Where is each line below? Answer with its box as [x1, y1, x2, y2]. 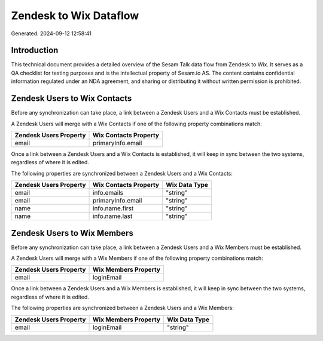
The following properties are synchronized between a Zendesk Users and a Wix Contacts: [11, 170, 233, 177]
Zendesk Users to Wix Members [11, 228, 134, 238]
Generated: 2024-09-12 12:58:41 [11, 30, 92, 37]
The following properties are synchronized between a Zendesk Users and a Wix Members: [11, 305, 234, 312]
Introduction [11, 45, 59, 56]
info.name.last [93, 212, 133, 220]
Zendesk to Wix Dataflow [11, 9, 139, 22]
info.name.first [93, 204, 134, 213]
